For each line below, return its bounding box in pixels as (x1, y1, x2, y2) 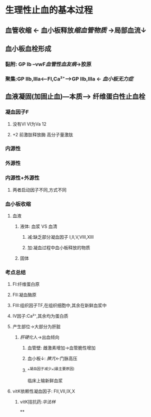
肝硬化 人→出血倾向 (19, 334, 59, 340)
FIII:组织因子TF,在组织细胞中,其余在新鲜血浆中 (12, 303, 107, 309)
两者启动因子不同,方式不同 (12, 187, 66, 193)
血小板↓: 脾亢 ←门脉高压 (27, 356, 77, 362)
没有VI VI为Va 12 (12, 121, 46, 127)
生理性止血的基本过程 (5, 4, 93, 16)
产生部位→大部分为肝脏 (12, 324, 61, 330)
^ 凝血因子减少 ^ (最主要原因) (27, 367, 75, 373)
